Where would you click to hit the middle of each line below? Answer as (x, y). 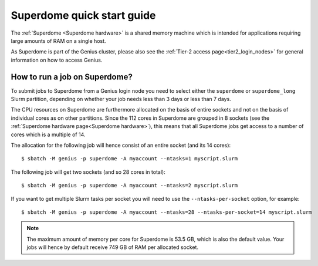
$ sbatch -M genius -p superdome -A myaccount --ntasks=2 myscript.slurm (130, 186)
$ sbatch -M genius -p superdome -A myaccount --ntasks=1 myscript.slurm (130, 159)
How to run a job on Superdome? (72, 77)
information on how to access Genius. (57, 60)
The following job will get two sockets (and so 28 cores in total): (88, 172)
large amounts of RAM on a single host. (58, 41)
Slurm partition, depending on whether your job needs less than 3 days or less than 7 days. (121, 99)
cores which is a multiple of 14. (48, 134)
